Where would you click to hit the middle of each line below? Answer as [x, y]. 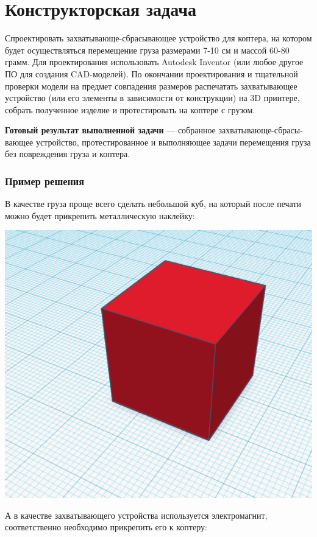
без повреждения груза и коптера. [68, 154]
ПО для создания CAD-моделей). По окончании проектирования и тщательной [151, 73]
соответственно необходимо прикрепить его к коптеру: [106, 527]
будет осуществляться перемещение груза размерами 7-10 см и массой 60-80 [147, 50]
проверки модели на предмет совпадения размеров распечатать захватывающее [151, 86]
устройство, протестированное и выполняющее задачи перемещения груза [173, 142]
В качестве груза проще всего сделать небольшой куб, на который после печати [153, 204]
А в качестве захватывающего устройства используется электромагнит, [136, 515]
